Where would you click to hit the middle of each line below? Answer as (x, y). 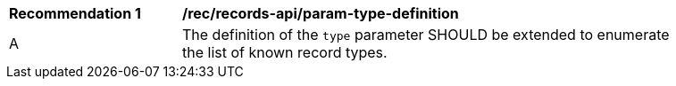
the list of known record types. (285, 52)
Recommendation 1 (75, 13)
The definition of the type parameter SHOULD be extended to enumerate (426, 35)
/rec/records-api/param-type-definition (321, 13)
